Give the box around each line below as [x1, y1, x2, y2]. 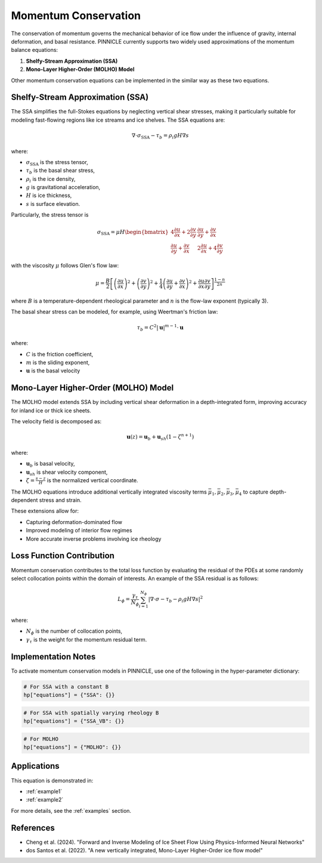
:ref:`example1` [26, 788, 63, 795]
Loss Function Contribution [11, 551, 114, 561]
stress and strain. [39, 497, 82, 504]
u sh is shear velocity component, [26, 469, 108, 477]
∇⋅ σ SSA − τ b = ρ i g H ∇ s [131, 132, 189, 140]
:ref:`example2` [26, 796, 64, 803]
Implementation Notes [11, 651, 96, 662]
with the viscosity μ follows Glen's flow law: [11, 262, 119, 269]
